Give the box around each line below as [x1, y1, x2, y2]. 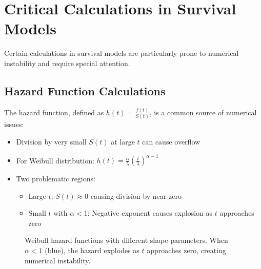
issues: [4, 119, 24, 130]
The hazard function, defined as [4, 107, 104, 118]
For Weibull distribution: [16, 155, 94, 165]
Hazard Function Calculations [4, 82, 166, 98]
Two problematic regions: [16, 173, 95, 184]
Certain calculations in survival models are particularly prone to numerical [4, 48, 239, 58]
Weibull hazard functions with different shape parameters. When [25, 235, 228, 245]
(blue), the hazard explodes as [45, 244, 139, 255]
